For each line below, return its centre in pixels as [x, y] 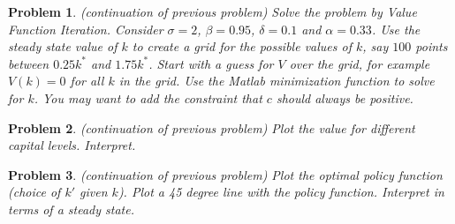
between [29, 63]
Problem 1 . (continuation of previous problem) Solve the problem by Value [212, 11]
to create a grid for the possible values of [242, 46]
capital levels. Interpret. [72, 145]
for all [87, 81]
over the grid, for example [360, 63]
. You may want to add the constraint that [148, 97]
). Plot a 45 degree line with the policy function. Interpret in [281, 192]
